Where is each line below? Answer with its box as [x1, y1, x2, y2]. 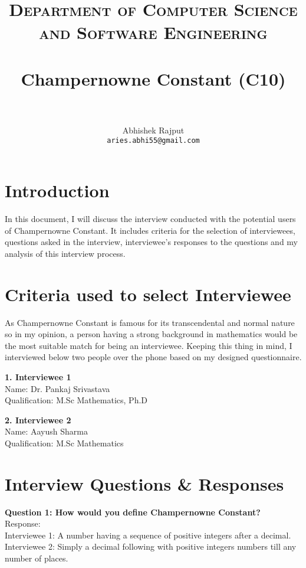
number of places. [5, 552, 68, 564]
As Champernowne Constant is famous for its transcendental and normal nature [5, 316, 295, 328]
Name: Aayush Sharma [5, 425, 88, 438]
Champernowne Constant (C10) [21, 66, 286, 90]
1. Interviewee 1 [5, 370, 71, 383]
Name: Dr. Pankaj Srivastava [5, 382, 110, 394]
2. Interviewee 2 [5, 413, 71, 426]
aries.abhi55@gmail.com [107, 136, 200, 145]
